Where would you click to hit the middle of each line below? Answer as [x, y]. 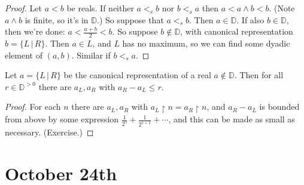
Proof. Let [23, 8]
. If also [250, 19]
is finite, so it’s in [57, 19]
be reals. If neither [100, 8]
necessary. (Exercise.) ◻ [49, 132]
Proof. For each [33, 107]
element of [24, 55]
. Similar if [91, 55]
